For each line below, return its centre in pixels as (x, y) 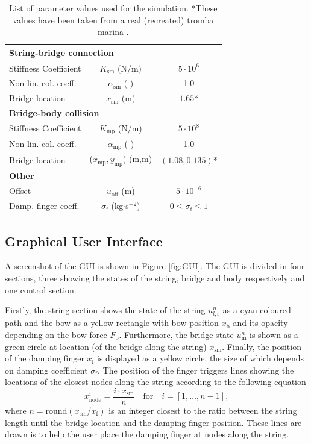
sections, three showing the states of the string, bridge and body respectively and (155, 278)
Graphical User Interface (84, 241)
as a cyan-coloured (257, 310)
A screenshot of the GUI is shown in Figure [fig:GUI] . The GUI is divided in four (155, 266)
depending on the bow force (56, 334)
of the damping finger (45, 358)
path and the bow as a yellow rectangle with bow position (112, 323)
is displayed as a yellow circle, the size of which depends (201, 358)
